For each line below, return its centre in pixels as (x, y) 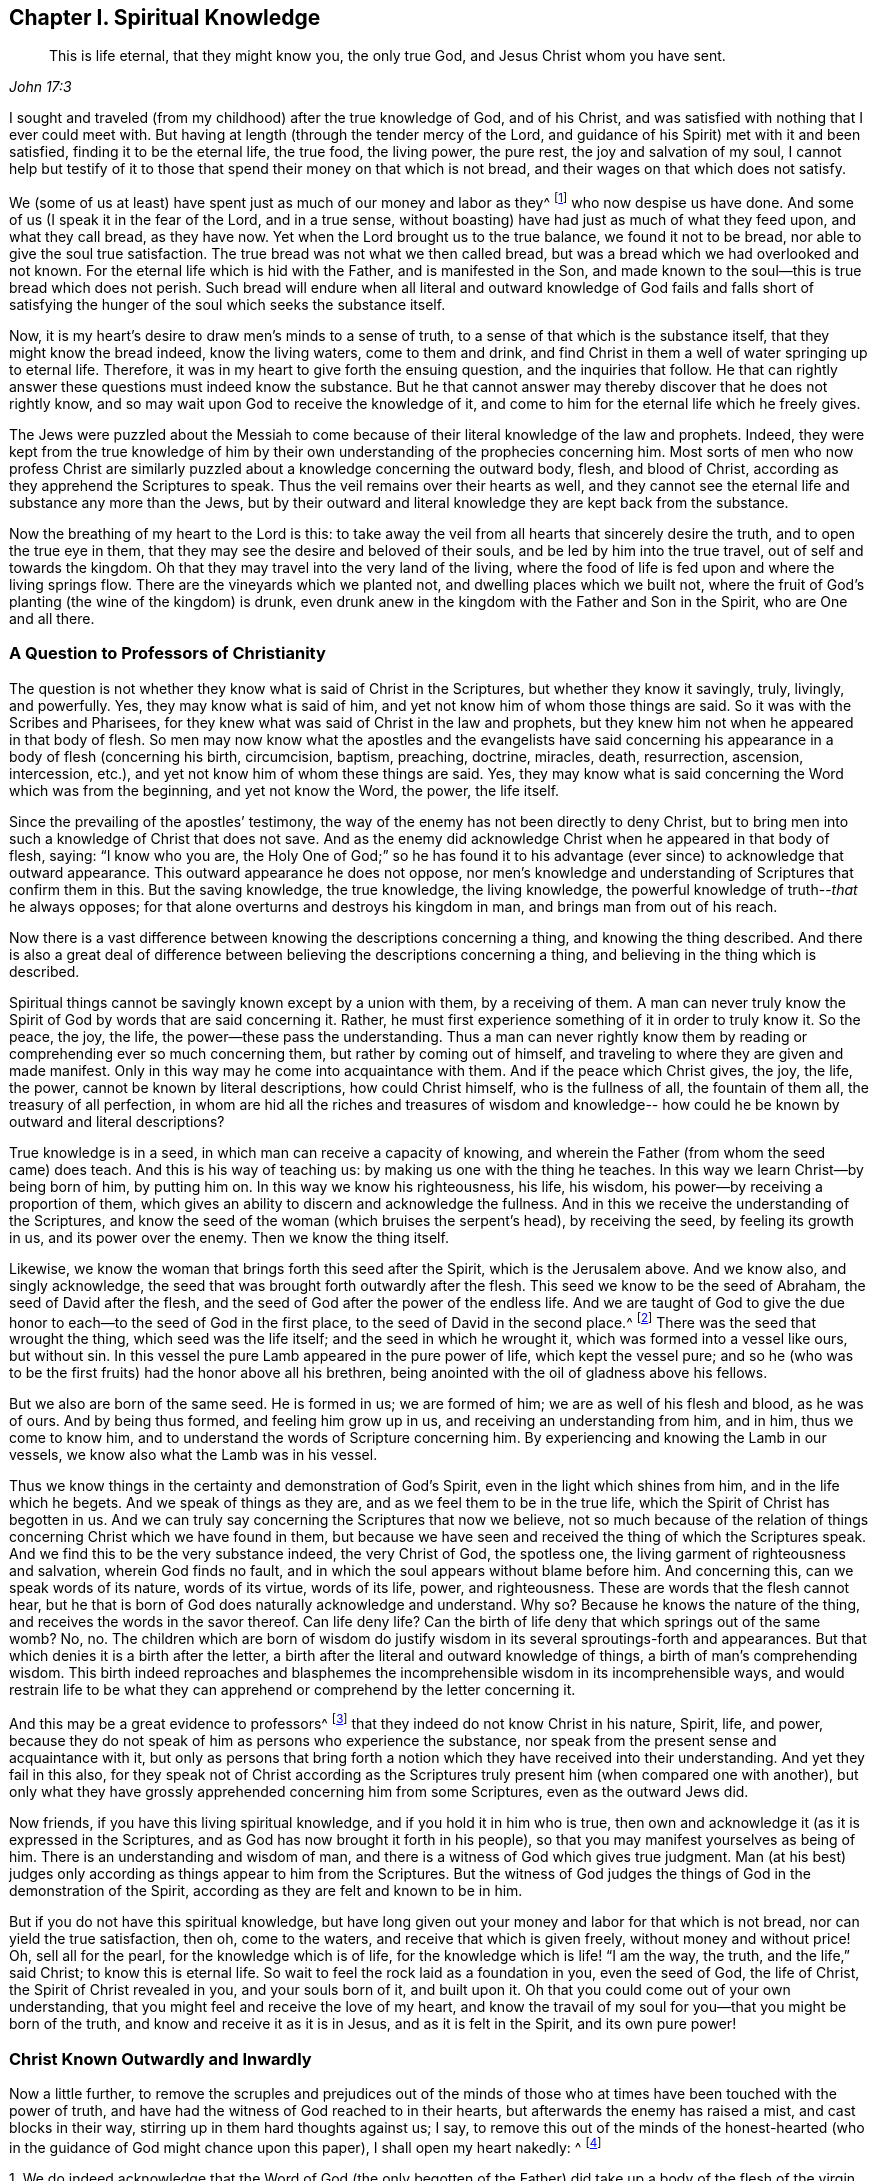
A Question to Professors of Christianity (167, 653)
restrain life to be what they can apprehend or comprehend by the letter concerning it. (292, 1690)
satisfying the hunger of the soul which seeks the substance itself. (227, 305)
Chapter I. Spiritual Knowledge (165, 17)
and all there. (52, 619)
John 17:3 (40, 87)
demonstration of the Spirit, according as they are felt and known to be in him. (266, 1891)
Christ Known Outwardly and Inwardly (160, 2058)
